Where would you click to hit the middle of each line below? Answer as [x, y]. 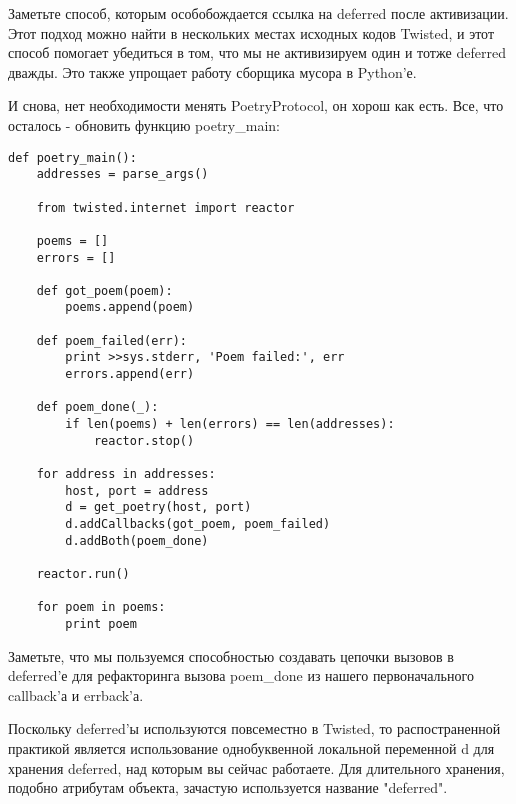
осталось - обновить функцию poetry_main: [144, 124]
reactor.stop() [144, 440]
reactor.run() [83, 573]
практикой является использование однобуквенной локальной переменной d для [251, 747]
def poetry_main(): [72, 157]
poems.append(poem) [130, 307]
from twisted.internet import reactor [165, 207]
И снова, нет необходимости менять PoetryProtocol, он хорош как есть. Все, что [256, 105]
